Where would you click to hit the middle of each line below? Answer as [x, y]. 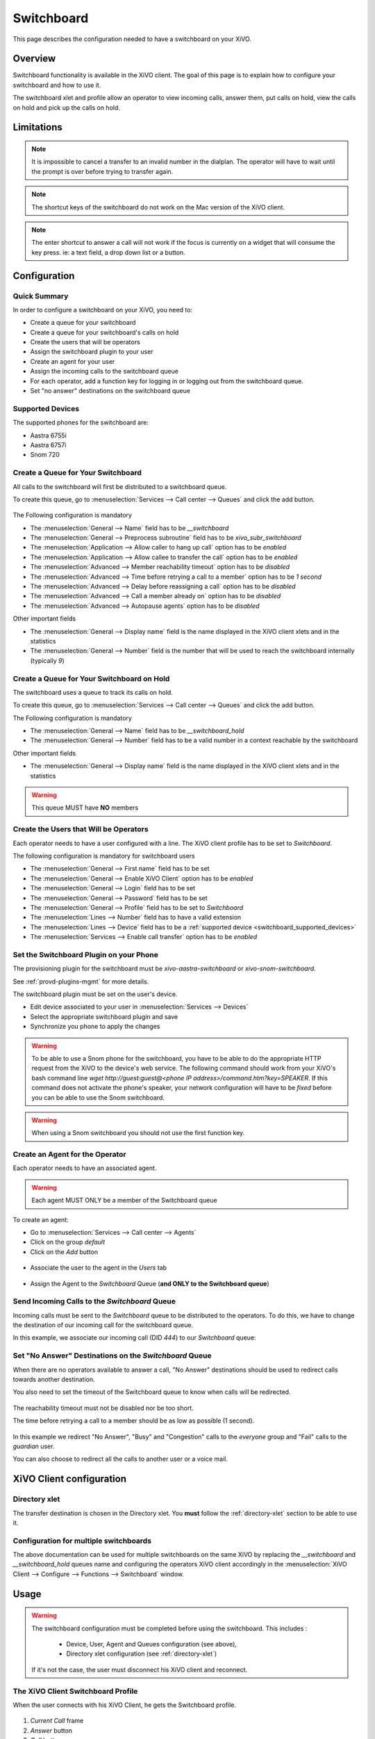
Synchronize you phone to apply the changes [95, 1027]
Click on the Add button [64, 1251]
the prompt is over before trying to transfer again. [102, 171]
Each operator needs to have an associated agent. [85, 1168]
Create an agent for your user [73, 361]
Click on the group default [68, 1242]
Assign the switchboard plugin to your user [92, 352]
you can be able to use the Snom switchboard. [98, 1097]
